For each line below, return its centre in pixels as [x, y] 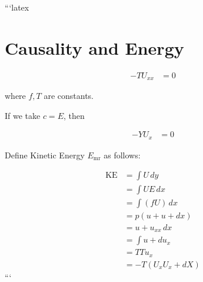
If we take [23, 115]
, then [74, 115]
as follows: [122, 155]
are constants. [69, 96]
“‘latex [17, 7]
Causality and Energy [94, 47]
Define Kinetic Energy [45, 155]
